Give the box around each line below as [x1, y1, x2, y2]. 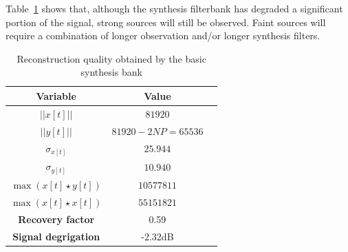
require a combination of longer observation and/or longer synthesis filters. [6, 28, 320, 43]
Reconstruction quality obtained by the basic [17, 51, 206, 65]
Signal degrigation [12, 229, 100, 243]
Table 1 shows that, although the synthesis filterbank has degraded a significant [6, 1, 343, 15]
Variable [36, 88, 76, 103]
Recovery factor [18, 211, 95, 226]
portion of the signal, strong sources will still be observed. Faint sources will [6, 14, 326, 29]
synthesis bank [80, 65, 142, 79]
